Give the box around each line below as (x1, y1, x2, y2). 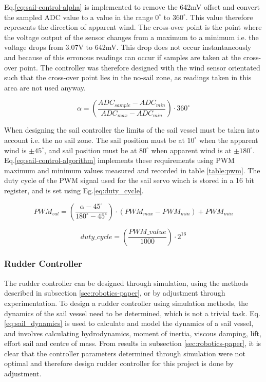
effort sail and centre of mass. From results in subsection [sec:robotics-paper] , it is (4, 338, 261, 349)
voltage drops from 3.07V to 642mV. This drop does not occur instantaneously (4, 42, 252, 52)
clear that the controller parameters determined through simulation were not (4, 348, 245, 358)
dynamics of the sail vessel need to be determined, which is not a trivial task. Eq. (4, 307, 260, 318)
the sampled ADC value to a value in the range (4, 11, 153, 22)
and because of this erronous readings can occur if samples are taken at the (4, 51, 241, 62)
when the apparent (199, 134, 258, 145)
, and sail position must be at (44, 144, 137, 155)
